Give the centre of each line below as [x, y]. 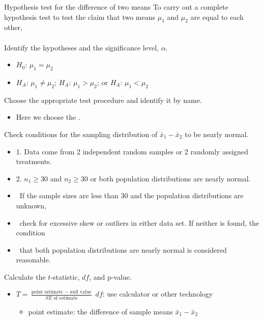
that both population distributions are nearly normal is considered [123, 249]
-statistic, [65, 276]
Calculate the [25, 276]
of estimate [66, 298]
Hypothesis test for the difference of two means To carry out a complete [116, 7]
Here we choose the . [48, 117]
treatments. [34, 161]
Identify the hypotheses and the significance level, [81, 47]
